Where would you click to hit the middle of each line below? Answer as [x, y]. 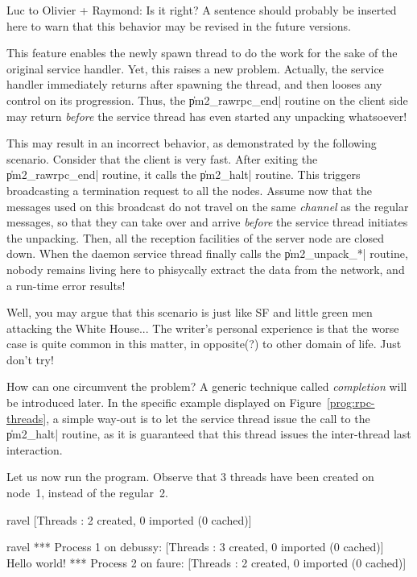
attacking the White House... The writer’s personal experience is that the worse [203, 328]
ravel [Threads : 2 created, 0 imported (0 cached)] [129, 519]
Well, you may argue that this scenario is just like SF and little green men [190, 312]
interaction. [35, 449]
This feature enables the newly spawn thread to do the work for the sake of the [202, 53]
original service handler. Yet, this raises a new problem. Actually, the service [195, 68]
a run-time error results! [66, 285]
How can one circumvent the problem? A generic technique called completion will [207, 386]
